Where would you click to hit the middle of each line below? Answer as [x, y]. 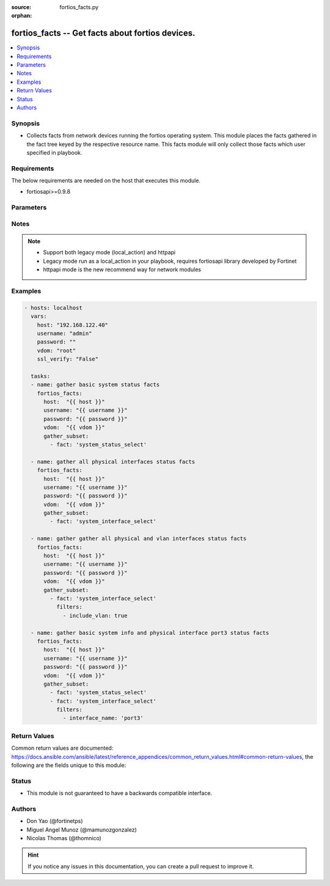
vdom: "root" [57, 350]
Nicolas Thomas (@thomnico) [64, 838]
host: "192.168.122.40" [72, 325]
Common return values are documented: [62, 748]
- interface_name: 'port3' [103, 718]
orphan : [22, 16]
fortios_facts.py [79, 7]
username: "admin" [64, 333]
